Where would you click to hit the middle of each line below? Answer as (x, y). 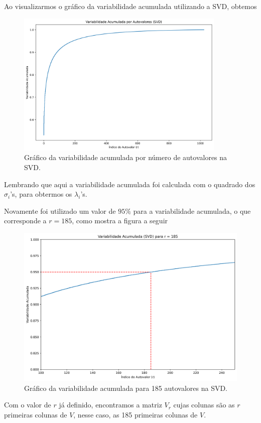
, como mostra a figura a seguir (120, 221)
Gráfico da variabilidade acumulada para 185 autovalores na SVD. (126, 388)
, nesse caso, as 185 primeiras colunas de (136, 414)
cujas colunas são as (204, 405)
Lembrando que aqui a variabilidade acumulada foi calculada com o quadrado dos (130, 184)
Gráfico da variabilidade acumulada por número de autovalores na (126, 157)
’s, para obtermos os (41, 194)
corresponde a (25, 221)
